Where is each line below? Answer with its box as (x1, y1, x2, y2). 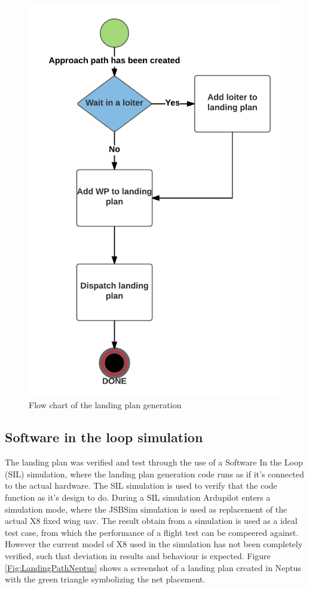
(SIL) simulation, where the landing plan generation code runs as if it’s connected (5, 467, 304, 480)
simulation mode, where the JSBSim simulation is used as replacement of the (5, 502, 287, 515)
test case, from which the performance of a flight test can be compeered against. (5, 526, 299, 538)
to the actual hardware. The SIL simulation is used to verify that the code (5, 479, 277, 492)
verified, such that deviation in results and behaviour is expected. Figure (5, 549, 271, 562)
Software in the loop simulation (5, 428, 203, 446)
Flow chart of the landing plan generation (29, 399, 182, 411)
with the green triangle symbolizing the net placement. (5, 573, 206, 585)
